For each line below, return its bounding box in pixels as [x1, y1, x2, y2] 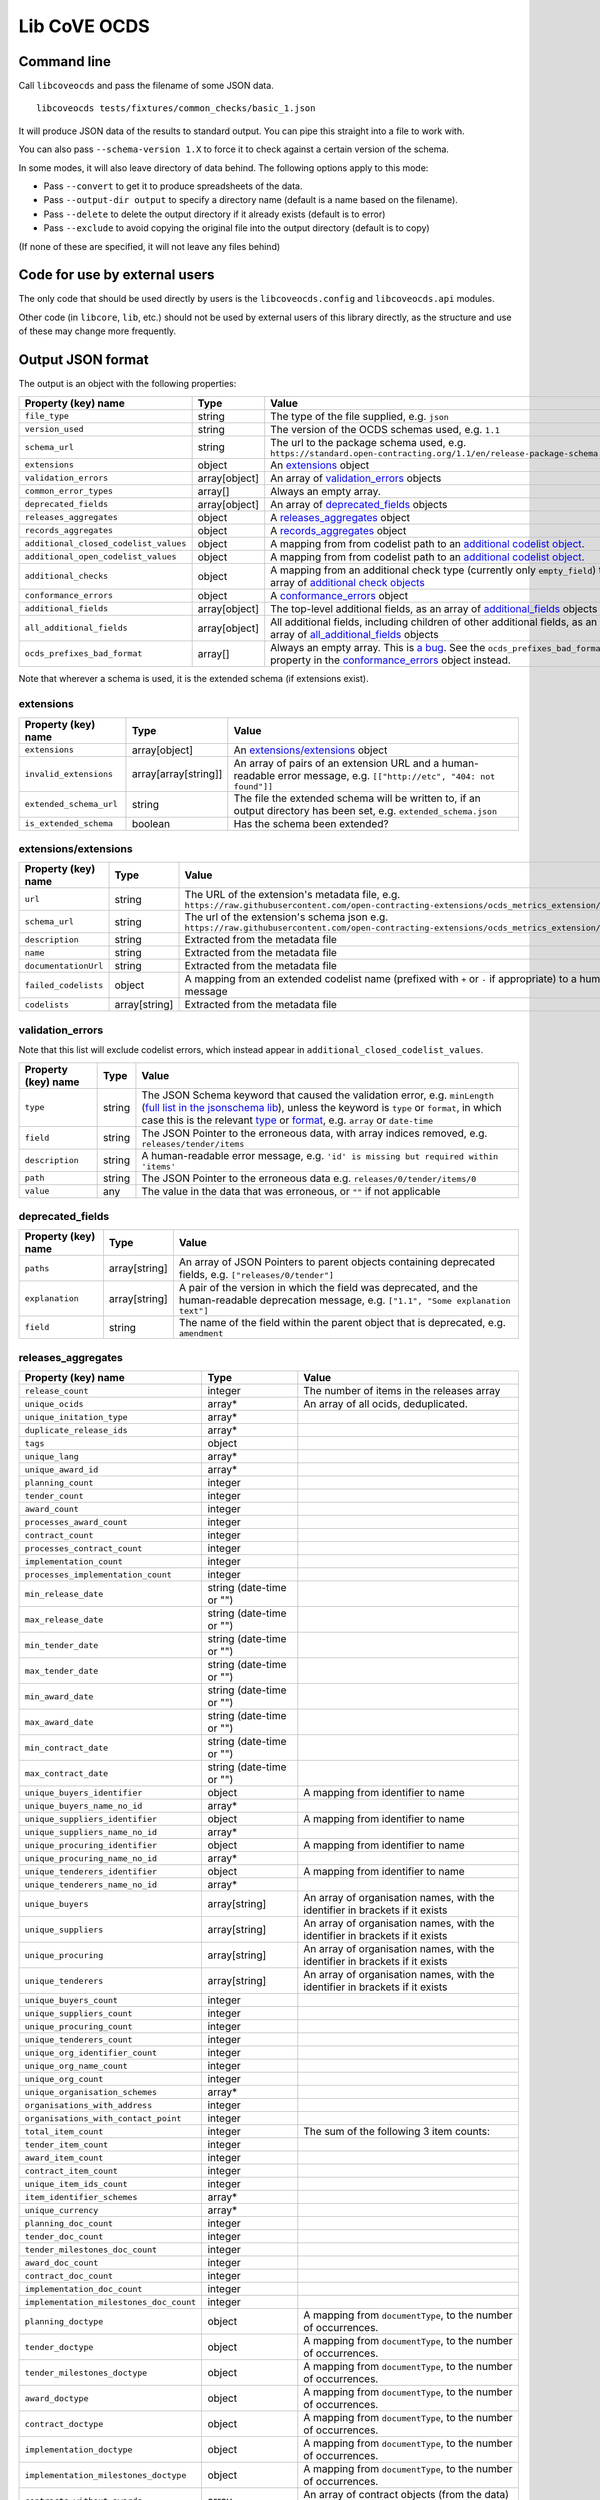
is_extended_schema [24, 818, 114, 829]
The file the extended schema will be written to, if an [233, 791, 481, 805]
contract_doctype [24, 2418, 104, 2429]
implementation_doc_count [24, 2283, 143, 2294]
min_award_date [24, 1691, 94, 1702]
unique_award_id [24, 1464, 99, 1475]
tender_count [24, 1490, 84, 1501]
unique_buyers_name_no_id [24, 1800, 143, 1811]
